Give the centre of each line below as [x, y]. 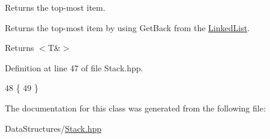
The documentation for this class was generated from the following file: [135, 108]
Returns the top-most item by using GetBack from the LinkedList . [127, 27]
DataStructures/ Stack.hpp [53, 128]
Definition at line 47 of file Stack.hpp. [74, 67]
